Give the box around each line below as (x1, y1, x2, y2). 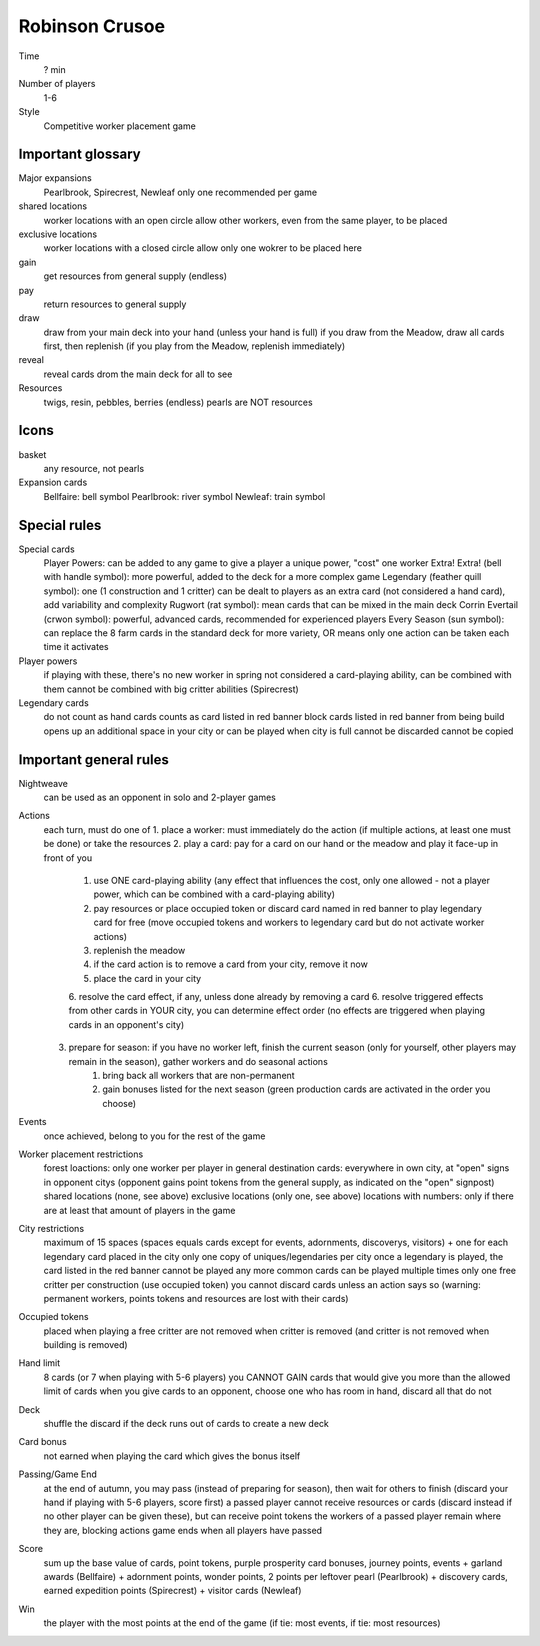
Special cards (18, 543, 75, 555)
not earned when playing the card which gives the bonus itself (43, 1450, 301, 1462)
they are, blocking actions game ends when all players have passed (43, 1524, 323, 1536)
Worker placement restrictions (18, 1148, 144, 1160)
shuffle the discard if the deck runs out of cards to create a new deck (43, 1418, 330, 1430)
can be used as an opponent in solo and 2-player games (43, 791, 277, 804)
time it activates (43, 641, 109, 653)
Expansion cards (18, 476, 88, 489)
